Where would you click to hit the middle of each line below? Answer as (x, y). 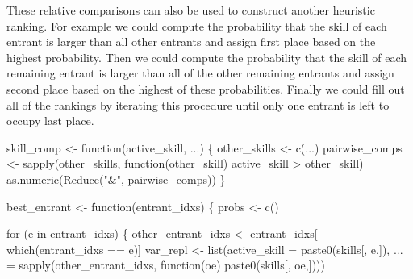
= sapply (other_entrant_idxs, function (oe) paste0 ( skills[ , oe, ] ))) (166, 265)
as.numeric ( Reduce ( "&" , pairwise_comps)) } (116, 179)
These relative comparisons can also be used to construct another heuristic (191, 10)
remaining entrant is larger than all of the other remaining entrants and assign (200, 73)
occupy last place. (50, 121)
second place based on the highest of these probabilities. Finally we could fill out (206, 88)
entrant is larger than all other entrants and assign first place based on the (191, 42)
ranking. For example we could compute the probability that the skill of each (197, 25)
